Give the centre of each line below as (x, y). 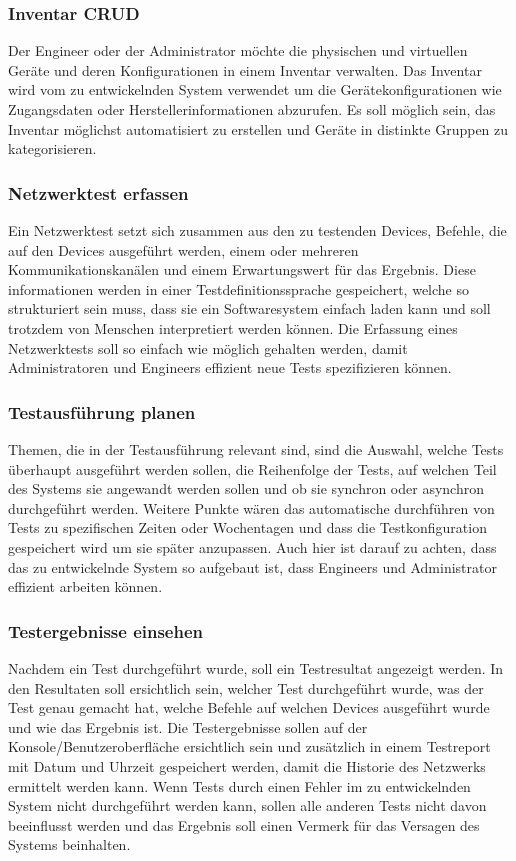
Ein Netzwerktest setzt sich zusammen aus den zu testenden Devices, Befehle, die (257, 230)
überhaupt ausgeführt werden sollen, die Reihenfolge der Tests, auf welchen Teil (252, 468)
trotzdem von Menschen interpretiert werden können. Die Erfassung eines (233, 327)
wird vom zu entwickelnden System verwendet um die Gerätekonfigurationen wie (255, 89)
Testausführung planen (102, 411)
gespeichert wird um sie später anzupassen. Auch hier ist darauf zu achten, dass (252, 546)
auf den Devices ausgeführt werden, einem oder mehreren (183, 249)
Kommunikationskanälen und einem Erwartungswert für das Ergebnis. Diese (242, 269)
